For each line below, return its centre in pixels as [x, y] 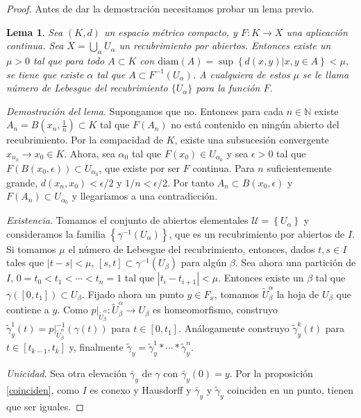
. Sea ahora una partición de [295, 262]
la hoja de [298, 294]
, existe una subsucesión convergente [252, 140]
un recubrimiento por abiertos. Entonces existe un [225, 45]
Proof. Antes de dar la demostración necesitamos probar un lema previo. [160, 8]
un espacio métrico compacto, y [170, 32]
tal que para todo [69, 60]
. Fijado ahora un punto [133, 294]
